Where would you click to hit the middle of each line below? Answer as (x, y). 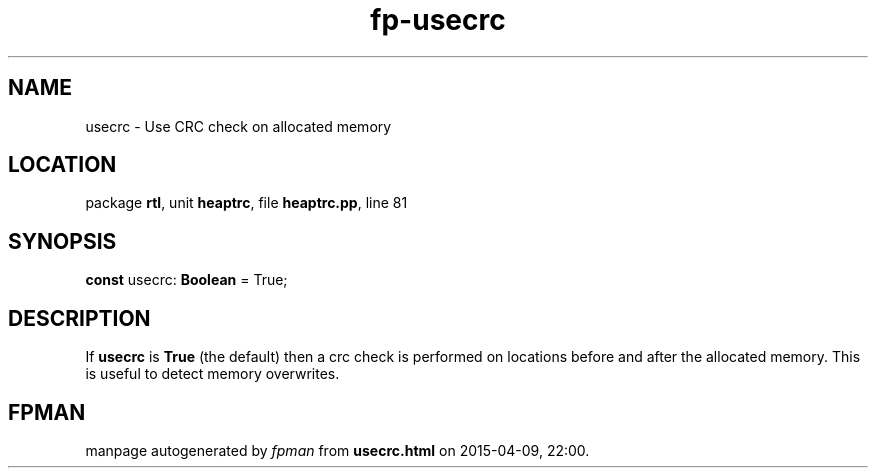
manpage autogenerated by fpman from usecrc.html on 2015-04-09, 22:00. (337, 450)
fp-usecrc (438, 20)
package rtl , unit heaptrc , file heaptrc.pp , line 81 (246, 203)
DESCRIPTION (79, 318)
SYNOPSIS (62, 241)
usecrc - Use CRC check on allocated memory (238, 126)
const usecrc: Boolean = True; (186, 280)
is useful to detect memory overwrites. (212, 374)
